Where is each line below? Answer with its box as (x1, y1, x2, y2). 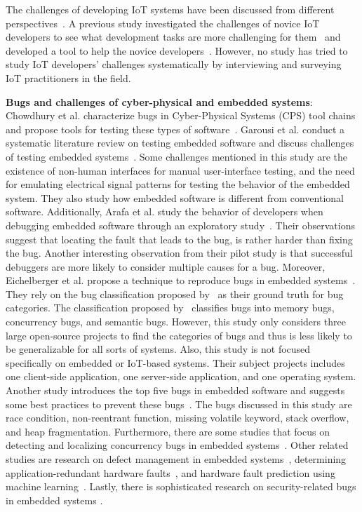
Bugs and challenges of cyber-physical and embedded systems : (6, 94, 313, 109)
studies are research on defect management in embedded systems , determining (6, 452, 347, 466)
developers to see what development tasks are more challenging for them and (6, 29, 341, 44)
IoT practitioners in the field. (6, 70, 131, 85)
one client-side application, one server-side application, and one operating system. (6, 369, 356, 384)
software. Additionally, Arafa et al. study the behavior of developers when (6, 204, 323, 219)
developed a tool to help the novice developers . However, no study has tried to (6, 43, 348, 58)
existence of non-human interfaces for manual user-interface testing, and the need (6, 163, 355, 177)
